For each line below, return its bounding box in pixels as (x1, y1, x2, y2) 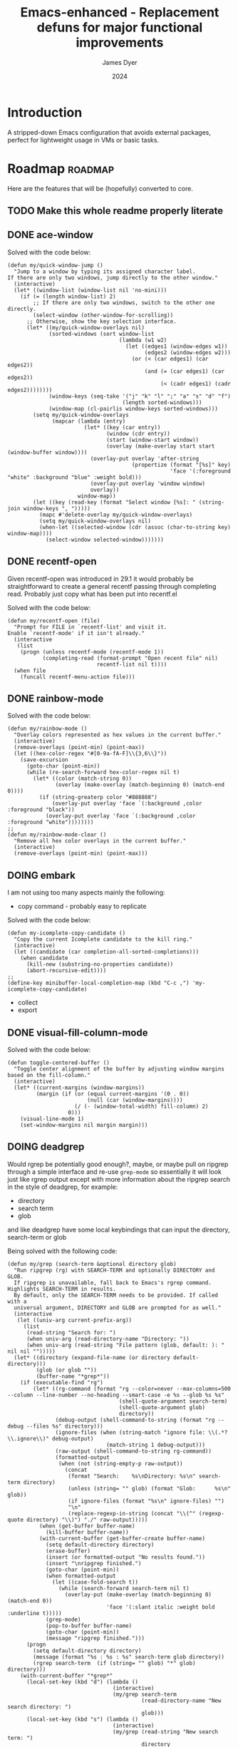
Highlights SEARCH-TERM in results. (7, 1285, 116, 1292)
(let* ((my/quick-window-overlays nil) (26, 324, 145, 331)
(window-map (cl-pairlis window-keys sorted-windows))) (48, 405, 219, 412)
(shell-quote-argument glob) (118, 1403, 205, 1411)
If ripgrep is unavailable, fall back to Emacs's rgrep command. (14, 1279, 212, 1287)
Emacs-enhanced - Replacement (20, 4, 219, 21)
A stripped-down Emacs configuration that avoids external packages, (7, 128, 212, 136)
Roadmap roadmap (7, 160, 115, 177)
